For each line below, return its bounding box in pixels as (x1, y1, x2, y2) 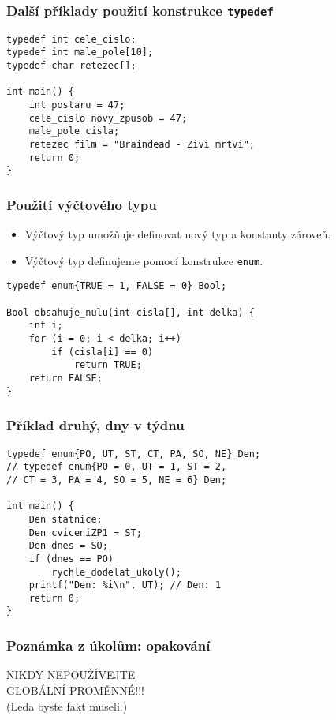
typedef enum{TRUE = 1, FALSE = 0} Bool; (6, 280, 227, 292)
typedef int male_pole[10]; (6, 47, 154, 58)
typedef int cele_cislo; (6, 33, 136, 45)
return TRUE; (73, 359, 142, 371)
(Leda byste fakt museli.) (6, 697, 128, 714)
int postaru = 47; (28, 99, 125, 111)
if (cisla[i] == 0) (51, 346, 154, 358)
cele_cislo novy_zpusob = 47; (28, 112, 188, 124)
